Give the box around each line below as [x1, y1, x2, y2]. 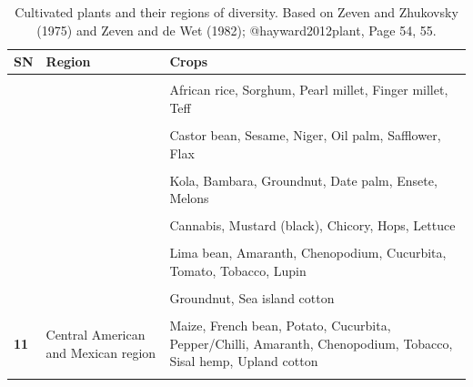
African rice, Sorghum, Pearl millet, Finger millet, [169, 80, 448, 99]
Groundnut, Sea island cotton [169, 289, 335, 308]
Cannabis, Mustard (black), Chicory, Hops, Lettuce [169, 216, 456, 235]
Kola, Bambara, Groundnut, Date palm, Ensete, [169, 170, 438, 189]
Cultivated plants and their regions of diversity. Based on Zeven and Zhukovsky [15, 3, 458, 21]
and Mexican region [45, 342, 156, 362]
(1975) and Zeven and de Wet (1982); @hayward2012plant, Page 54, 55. [36, 20, 437, 39]
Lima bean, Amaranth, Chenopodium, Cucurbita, [169, 243, 447, 262]
